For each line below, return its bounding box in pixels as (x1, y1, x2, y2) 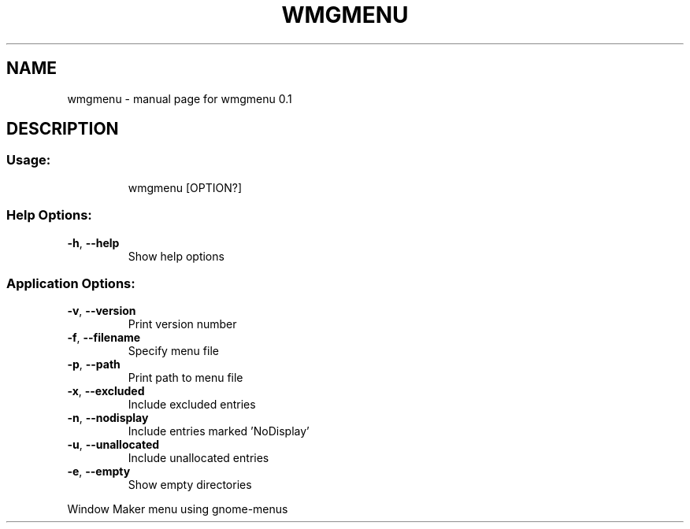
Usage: (6, 152, 51, 168)
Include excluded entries (128, 398, 256, 412)
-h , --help (67, 235, 120, 250)
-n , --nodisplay (67, 411, 149, 425)
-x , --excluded (67, 384, 145, 398)
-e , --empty (67, 464, 131, 479)
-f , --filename (67, 331, 141, 345)
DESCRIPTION (6, 119, 119, 139)
